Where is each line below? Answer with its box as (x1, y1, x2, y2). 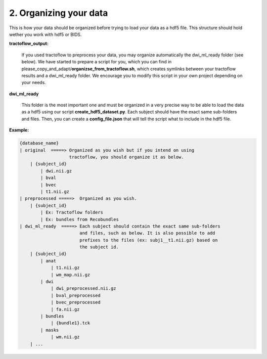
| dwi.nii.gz (40, 168, 72, 174)
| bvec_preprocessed (50, 300, 101, 305)
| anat (40, 258, 56, 264)
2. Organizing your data (9, 7, 108, 18)
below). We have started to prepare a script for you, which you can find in (21, 59, 172, 65)
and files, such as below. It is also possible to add (79, 230, 215, 236)
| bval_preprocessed (50, 292, 101, 298)
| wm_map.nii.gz (50, 272, 90, 277)
